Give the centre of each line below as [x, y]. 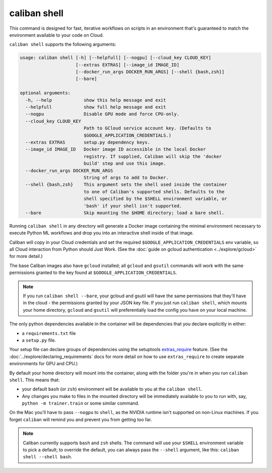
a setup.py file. [39, 340]
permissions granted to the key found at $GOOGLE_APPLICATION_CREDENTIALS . [93, 273]
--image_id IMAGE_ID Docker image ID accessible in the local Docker [116, 149]
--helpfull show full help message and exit [96, 107]
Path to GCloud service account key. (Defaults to [147, 128]
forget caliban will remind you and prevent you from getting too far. [81, 419]
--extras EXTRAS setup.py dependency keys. [88, 142]
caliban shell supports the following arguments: [63, 44]
